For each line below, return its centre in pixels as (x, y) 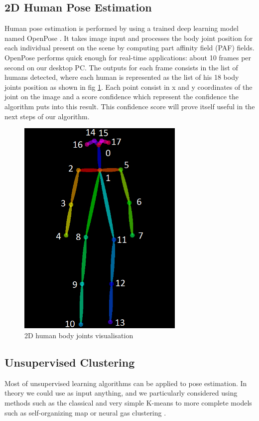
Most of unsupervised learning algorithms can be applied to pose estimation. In (126, 383)
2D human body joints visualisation (79, 335)
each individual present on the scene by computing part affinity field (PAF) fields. (129, 48)
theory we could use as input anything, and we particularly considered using (121, 393)
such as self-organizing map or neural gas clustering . (85, 412)
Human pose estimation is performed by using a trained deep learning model (122, 28)
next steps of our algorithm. (47, 116)
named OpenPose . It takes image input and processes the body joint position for (129, 38)
